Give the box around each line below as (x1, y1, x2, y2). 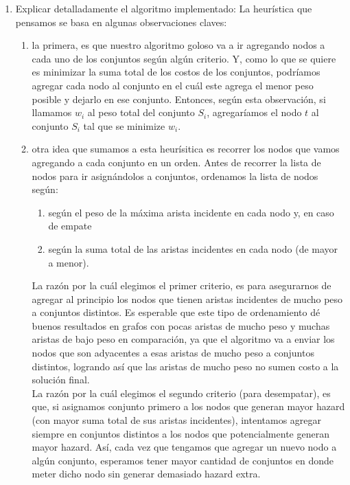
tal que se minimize (83, 118, 165, 133)
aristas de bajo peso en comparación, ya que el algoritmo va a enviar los (32, 332, 335, 346)
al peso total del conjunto (87, 105, 195, 120)
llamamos (32, 105, 72, 120)
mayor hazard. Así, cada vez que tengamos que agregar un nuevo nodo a (32, 440, 337, 454)
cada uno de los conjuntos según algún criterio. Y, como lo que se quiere (32, 51, 336, 65)
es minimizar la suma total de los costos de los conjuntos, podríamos (32, 65, 320, 79)
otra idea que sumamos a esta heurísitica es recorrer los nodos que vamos (32, 142, 340, 156)
